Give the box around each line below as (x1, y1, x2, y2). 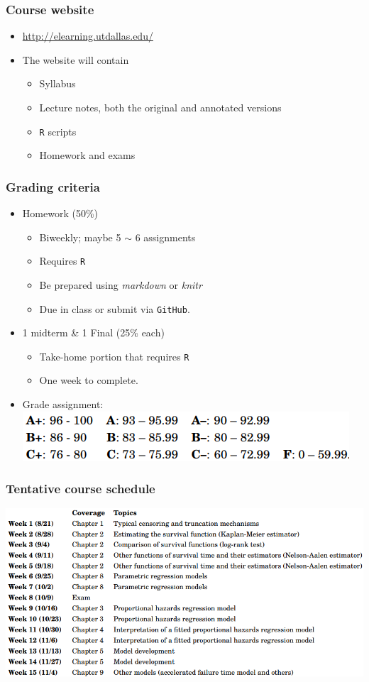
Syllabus (39, 76, 76, 91)
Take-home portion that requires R (39, 348, 189, 363)
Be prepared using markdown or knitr (39, 277, 202, 292)
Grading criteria (6, 177, 100, 195)
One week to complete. (39, 373, 138, 387)
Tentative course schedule (6, 480, 155, 497)
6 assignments (135, 229, 196, 244)
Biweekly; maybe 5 (39, 229, 121, 244)
